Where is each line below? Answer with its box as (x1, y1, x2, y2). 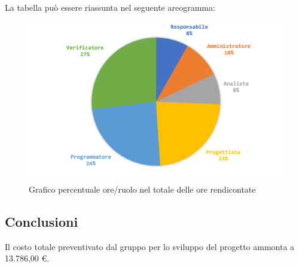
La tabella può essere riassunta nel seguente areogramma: (5, 1, 215, 13)
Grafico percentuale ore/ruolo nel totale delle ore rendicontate (29, 183, 256, 196)
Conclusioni (5, 212, 78, 230)
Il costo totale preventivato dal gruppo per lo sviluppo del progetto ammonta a (5, 240, 295, 252)
